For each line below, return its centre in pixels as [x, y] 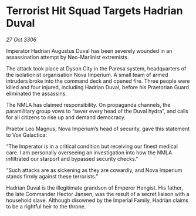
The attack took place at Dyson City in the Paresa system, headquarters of [96, 68]
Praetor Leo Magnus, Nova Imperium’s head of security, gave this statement [98, 129]
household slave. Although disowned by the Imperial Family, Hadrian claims [97, 200]
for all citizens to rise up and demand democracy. [66, 117]
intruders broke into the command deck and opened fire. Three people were [98, 81]
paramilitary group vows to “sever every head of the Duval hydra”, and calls [97, 111]
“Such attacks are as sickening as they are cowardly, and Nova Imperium [94, 170]
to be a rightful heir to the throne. [46, 206]
